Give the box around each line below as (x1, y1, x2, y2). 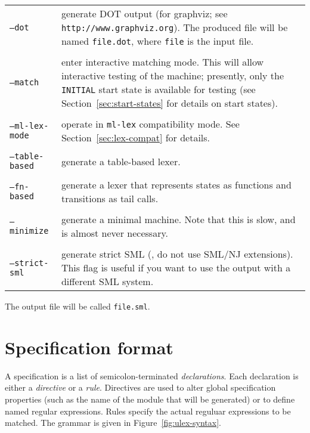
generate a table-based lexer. (61, 154, 181, 168)
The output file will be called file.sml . (5, 300, 150, 312)
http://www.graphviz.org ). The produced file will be (61, 20, 288, 34)
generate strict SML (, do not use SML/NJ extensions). (61, 247, 293, 261)
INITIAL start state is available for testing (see (61, 82, 256, 96)
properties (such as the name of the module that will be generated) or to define (5, 392, 295, 405)
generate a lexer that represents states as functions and (61, 178, 292, 191)
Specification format (5, 335, 173, 359)
